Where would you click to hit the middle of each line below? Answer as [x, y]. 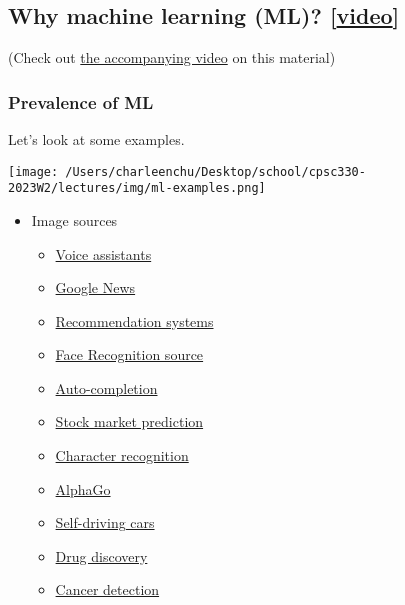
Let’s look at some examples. [96, 139]
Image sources [74, 219]
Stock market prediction [129, 421]
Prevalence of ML [81, 101]
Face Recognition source [129, 354]
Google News [95, 287]
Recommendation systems [134, 320]
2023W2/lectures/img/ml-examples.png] [137, 188]
